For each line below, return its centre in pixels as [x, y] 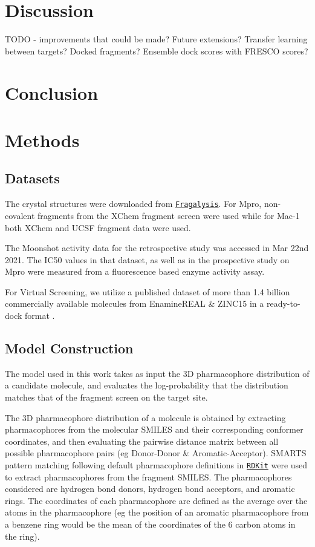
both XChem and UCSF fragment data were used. [98, 227]
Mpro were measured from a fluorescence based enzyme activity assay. [135, 271]
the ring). [22, 536]
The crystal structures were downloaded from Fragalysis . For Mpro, [133, 204]
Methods [42, 139]
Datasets [32, 178]
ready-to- [283, 303]
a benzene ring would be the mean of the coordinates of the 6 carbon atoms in [150, 524]
